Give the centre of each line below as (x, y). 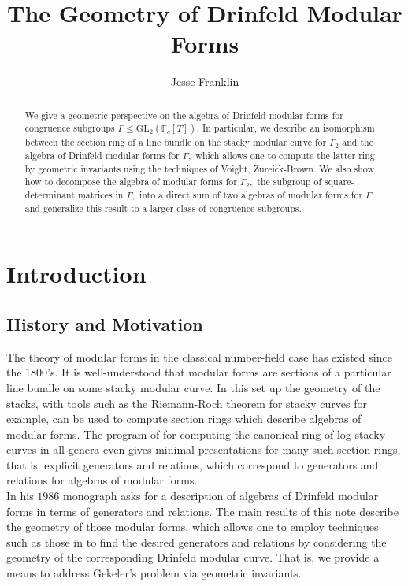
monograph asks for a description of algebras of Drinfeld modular (221, 496)
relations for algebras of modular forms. (102, 480)
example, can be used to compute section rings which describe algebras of (184, 419)
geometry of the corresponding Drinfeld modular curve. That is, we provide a (193, 557)
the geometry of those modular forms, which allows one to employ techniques (193, 527)
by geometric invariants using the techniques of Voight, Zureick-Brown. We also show (199, 168)
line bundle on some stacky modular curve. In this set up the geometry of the (193, 387)
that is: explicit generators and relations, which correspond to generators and (193, 464)
